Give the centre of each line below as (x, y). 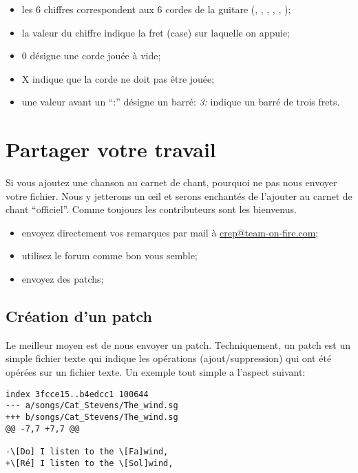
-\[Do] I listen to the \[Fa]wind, (87, 451)
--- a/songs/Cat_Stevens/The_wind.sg (92, 406)
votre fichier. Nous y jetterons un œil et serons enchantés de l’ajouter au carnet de (179, 195)
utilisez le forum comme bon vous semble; (109, 255)
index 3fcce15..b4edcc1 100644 (77, 394)
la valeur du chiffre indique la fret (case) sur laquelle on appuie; (156, 32)
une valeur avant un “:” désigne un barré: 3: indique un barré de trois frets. (181, 102)
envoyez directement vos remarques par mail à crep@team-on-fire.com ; (170, 232)
